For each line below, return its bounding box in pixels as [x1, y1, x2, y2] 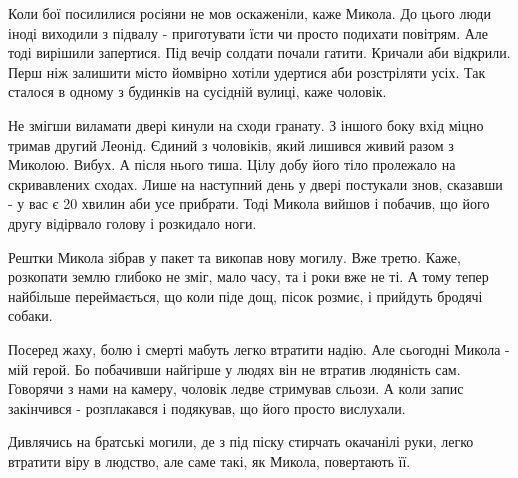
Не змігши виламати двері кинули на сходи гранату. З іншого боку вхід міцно [8, 114, 484, 135]
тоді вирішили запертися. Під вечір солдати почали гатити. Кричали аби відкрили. [8, 42, 511, 63]
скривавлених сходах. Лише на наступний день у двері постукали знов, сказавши [8, 173, 503, 194]
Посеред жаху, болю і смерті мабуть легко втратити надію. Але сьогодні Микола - [8, 338, 510, 359]
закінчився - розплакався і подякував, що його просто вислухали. [8, 397, 406, 418]
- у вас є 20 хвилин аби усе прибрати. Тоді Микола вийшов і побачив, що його [8, 193, 490, 214]
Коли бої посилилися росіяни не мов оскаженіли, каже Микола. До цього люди [8, 3, 491, 23]
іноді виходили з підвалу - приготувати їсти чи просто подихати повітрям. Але [8, 22, 488, 43]
